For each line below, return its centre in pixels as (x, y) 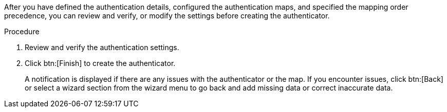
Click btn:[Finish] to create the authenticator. (100, 63)
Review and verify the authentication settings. (102, 47)
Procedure (22, 31)
